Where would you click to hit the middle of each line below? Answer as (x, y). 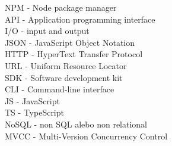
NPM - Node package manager (61, 7)
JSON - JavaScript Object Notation (70, 42)
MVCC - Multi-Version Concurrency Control (86, 136)
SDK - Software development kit (64, 77)
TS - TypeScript (34, 112)
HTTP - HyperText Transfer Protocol (74, 54)
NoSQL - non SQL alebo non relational (76, 124)
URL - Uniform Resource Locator (66, 65)
